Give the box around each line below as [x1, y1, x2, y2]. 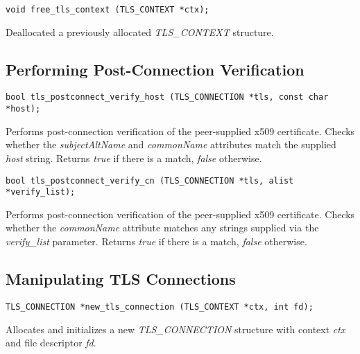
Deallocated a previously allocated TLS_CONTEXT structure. [6, 24, 274, 39]
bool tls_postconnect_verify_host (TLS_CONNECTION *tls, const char [6, 92, 329, 103]
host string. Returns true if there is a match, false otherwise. [6, 150, 262, 165]
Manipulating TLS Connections [6, 268, 236, 290]
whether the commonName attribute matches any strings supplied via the [6, 220, 319, 235]
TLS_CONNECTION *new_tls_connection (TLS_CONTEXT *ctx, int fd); [6, 301, 314, 312]
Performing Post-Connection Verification [6, 58, 305, 80]
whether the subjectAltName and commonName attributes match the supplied [6, 137, 336, 152]
